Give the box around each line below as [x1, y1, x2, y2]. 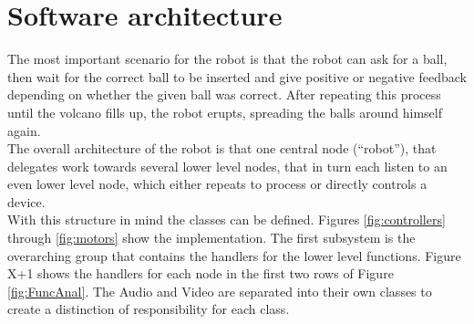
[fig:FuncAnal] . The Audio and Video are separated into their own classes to [7, 281, 432, 300]
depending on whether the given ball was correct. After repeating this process [7, 85, 441, 104]
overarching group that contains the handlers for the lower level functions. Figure [7, 246, 461, 265]
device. [7, 192, 46, 211]
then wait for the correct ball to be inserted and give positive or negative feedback [7, 67, 467, 86]
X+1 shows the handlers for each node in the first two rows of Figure [7, 264, 394, 283]
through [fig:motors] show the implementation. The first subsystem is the [7, 228, 416, 247]
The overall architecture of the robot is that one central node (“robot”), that [7, 139, 437, 158]
